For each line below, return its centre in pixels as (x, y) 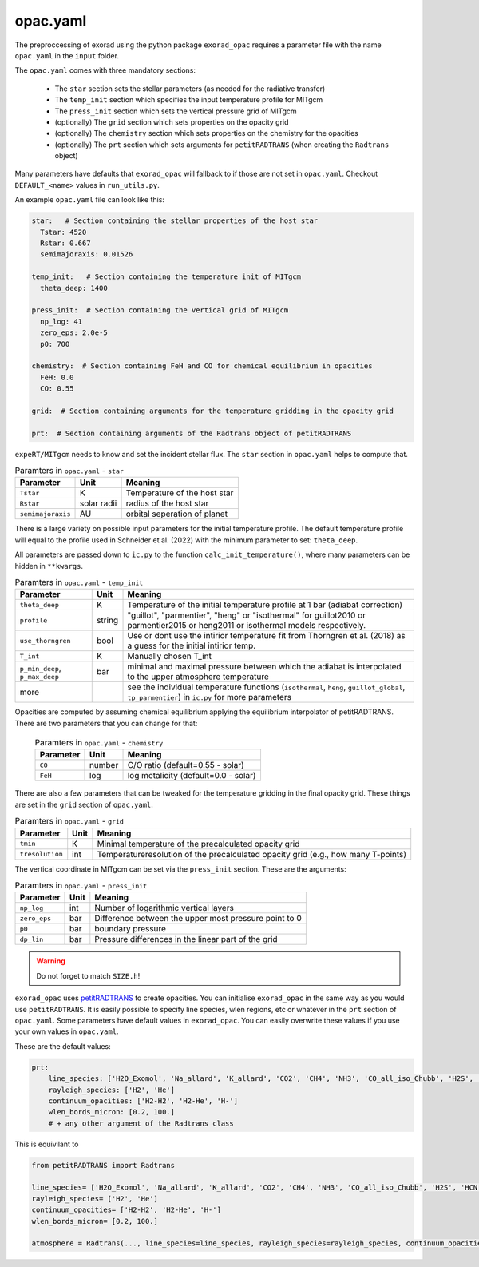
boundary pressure (131, 929)
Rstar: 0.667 (65, 243)
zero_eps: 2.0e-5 (74, 333)
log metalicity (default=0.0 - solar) (192, 776)
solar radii (98, 503)
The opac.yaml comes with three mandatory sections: (105, 70)
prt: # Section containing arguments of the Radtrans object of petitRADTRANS (192, 433)
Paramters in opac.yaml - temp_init (79, 582)
